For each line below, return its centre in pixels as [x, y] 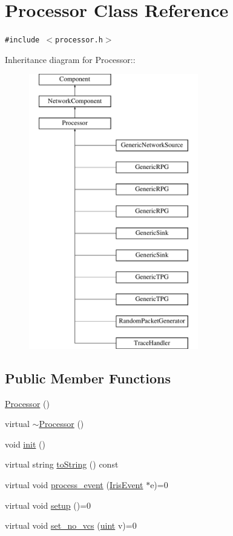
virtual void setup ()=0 [48, 505]
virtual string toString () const [62, 464]
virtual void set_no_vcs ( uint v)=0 [71, 525]
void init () [25, 444]
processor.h [79, 40]
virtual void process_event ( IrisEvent [74, 485]
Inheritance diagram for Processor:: [70, 59]
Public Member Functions [88, 378]
